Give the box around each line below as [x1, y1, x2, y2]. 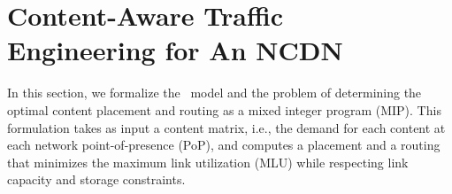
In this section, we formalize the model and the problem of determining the [7, 83, 422, 102]
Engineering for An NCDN [7, 32, 343, 68]
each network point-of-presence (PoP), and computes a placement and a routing [7, 136, 441, 154]
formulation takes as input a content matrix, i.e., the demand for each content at [7, 118, 446, 136]
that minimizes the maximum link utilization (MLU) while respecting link [7, 152, 409, 171]
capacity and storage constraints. [7, 170, 186, 189]
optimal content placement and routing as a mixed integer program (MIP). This [7, 100, 441, 119]
